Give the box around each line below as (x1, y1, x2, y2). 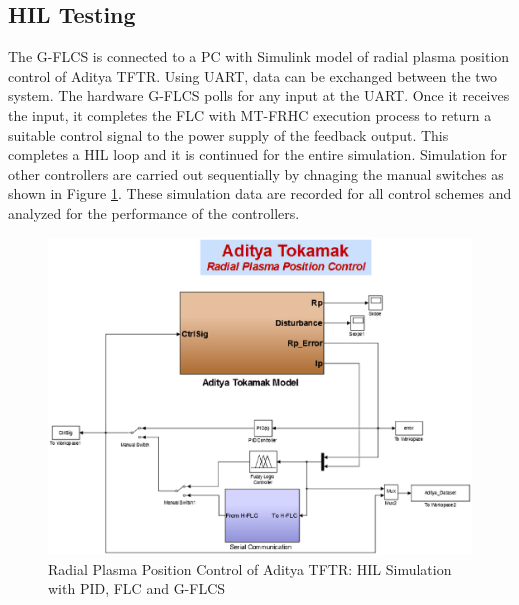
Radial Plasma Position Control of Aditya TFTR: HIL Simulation (48, 558, 452, 579)
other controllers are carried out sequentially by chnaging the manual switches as (8, 163, 504, 184)
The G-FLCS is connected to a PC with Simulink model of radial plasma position (8, 46, 510, 67)
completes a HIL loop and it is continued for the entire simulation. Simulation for (8, 144, 508, 165)
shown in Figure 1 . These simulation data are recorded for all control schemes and (8, 183, 512, 204)
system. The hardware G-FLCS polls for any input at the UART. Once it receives (8, 85, 510, 106)
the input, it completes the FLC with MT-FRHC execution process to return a (8, 104, 492, 125)
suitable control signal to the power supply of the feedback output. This (8, 124, 449, 145)
